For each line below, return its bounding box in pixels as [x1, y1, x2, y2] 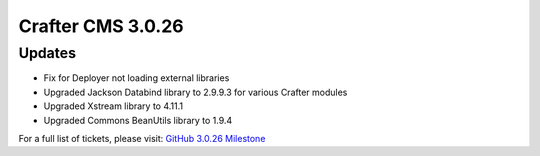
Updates [18, 44, 77, 62]
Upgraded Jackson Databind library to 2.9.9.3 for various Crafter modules [43, 86, 348, 98]
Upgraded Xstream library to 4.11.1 [43, 100, 184, 112]
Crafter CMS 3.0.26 [18, 15, 184, 37]
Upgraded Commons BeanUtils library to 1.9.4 [43, 114, 233, 126]
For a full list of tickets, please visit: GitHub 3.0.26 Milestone [18, 132, 266, 144]
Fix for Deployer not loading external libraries [43, 72, 230, 84]
